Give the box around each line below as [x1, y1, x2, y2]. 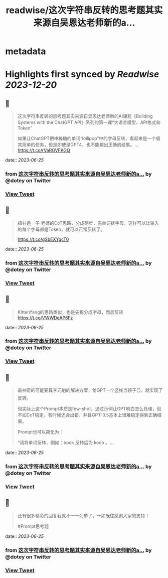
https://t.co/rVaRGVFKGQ [17, 148, 70, 154]
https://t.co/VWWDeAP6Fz [17, 315, 73, 321]
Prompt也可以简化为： [17, 429, 64, 435]
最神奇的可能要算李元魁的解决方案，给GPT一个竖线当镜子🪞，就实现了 [17, 387, 163, 393]
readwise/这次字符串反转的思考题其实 [6, 5, 163, 16]
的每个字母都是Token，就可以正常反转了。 [17, 226, 105, 232]
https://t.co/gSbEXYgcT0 [17, 236, 69, 242]
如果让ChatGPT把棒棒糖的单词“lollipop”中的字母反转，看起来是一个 [17, 135, 156, 141]
